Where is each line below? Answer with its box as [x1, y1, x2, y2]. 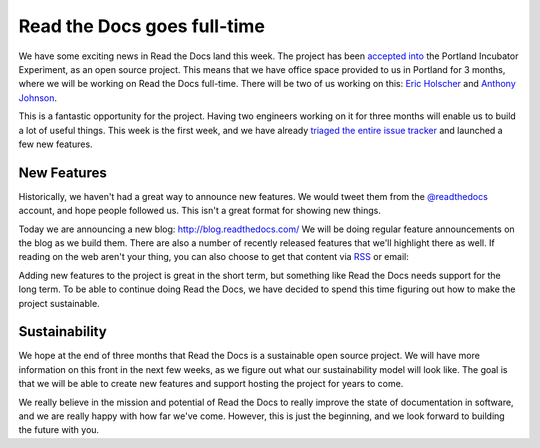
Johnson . [18, 91, 58, 104]
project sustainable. [18, 297, 100, 309]
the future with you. [18, 424, 100, 436]
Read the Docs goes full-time [18, 15, 265, 37]
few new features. [18, 138, 94, 150]
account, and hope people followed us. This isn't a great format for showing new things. [18, 205, 382, 217]
